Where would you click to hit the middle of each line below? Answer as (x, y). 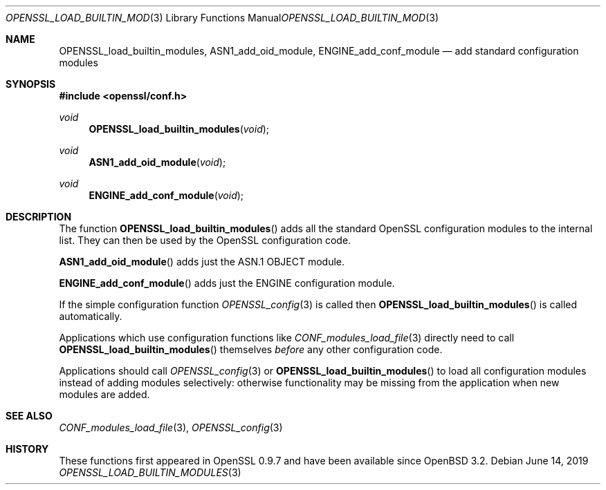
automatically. (91, 316)
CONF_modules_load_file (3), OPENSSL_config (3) (171, 427)
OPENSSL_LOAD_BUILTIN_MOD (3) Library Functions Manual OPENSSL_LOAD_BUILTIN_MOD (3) (222, 18)
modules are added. (104, 394)
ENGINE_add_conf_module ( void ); (166, 195)
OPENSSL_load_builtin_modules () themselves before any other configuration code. (251, 349)
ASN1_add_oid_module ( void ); (157, 162)
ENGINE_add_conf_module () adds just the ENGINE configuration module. (227, 283)
